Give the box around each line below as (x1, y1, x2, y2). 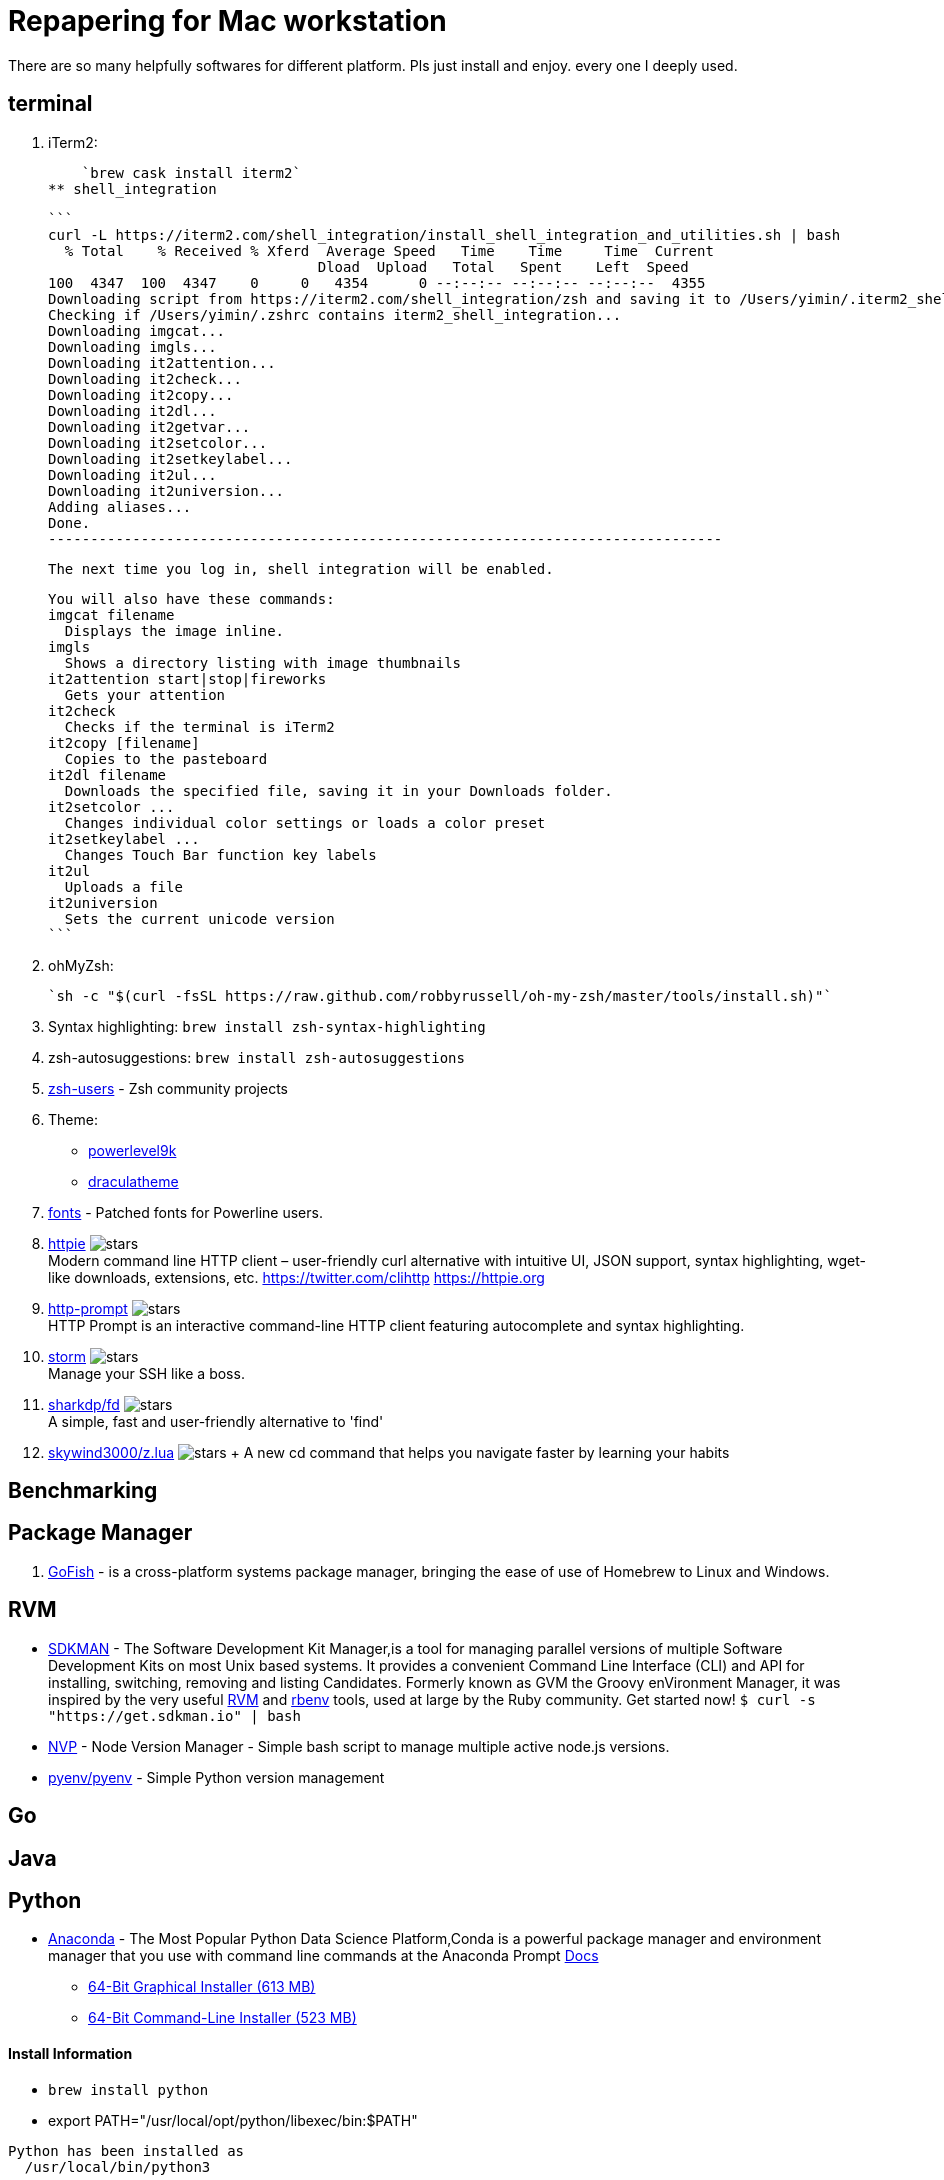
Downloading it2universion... (48, 482, 285, 499)
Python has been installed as (8, 2142, 245, 2159)
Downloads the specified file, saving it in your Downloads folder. (64, 782, 613, 799)
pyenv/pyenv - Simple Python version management (48, 1768, 385, 1786)
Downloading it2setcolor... (48, 434, 268, 451)
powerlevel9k (88, 1141, 177, 1159)
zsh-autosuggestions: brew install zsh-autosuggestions (48, 1048, 465, 1066)
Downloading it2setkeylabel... (48, 450, 293, 467)
